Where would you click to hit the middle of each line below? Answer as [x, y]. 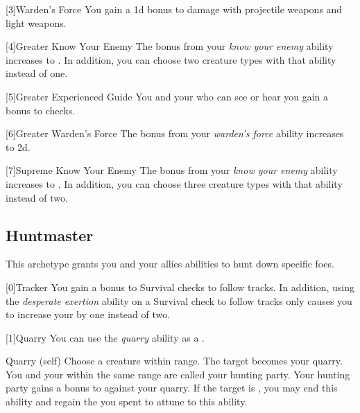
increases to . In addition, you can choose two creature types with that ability [171, 59]
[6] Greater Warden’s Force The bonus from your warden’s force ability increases [175, 133]
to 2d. [18, 147]
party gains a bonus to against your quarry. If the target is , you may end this [172, 388]
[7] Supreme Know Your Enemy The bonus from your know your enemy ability [172, 170]
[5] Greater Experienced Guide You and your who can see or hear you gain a [167, 96]
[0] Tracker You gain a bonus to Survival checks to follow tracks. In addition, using [180, 287]
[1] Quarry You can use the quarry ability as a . [105, 337]
